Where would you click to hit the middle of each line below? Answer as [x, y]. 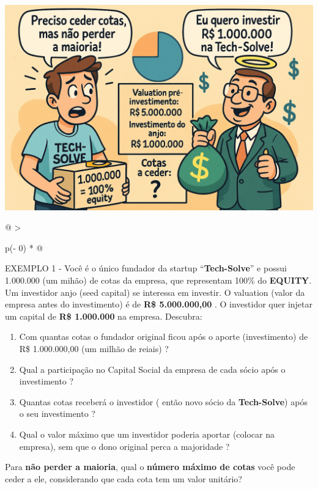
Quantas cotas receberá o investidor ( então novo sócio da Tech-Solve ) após [163, 401]
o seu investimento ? [57, 414]
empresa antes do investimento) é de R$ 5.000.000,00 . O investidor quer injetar [159, 304]
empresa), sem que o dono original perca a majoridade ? [124, 446]
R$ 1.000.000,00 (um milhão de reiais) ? [94, 349]
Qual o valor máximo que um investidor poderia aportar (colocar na [147, 434]
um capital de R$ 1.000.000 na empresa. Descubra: [104, 316]
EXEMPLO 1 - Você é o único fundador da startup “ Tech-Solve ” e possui [146, 268]
